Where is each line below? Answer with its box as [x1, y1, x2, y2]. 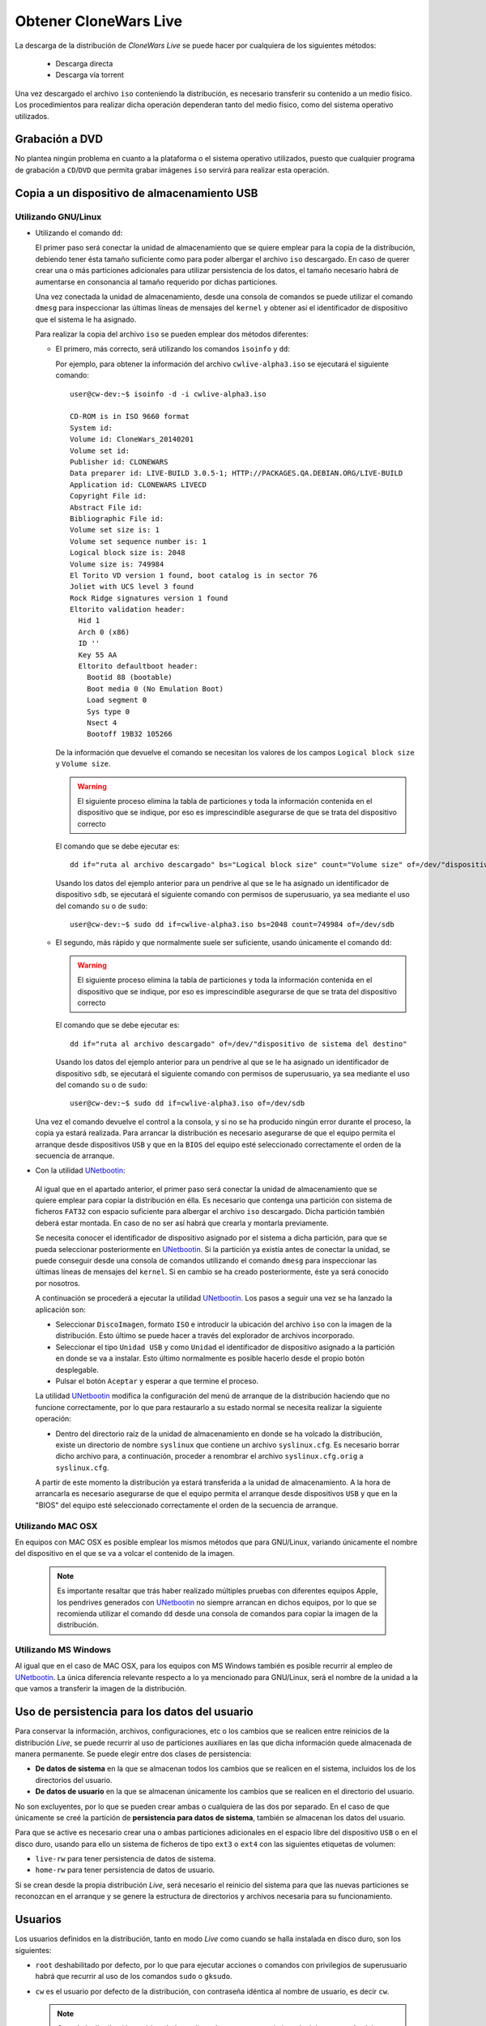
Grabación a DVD [15, 132, 104, 146]
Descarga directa [55, 58, 113, 68]
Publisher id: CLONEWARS [70, 457, 168, 466]
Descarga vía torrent [55, 70, 125, 80]
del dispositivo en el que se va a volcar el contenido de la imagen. [15, 1549, 235, 1558]
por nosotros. [35, 1278, 81, 1288]
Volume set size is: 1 [70, 525, 160, 535]
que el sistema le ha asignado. [35, 314, 137, 324]
